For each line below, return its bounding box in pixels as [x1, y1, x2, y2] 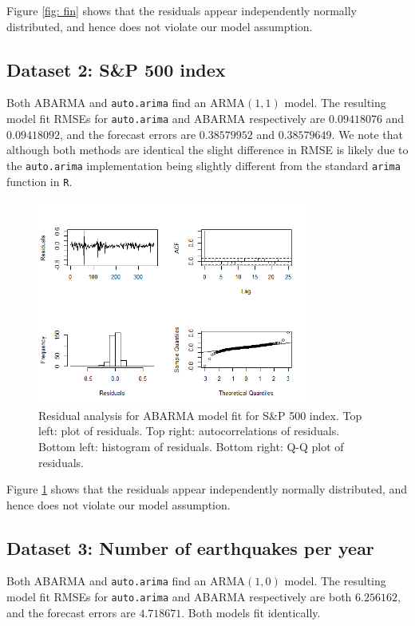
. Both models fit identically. [181, 604, 321, 620]
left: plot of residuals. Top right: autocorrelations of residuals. [38, 422, 340, 439]
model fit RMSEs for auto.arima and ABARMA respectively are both [6, 588, 352, 605]
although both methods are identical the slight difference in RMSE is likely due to [6, 141, 409, 158]
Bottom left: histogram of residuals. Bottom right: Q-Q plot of [38, 438, 344, 454]
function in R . [6, 172, 73, 189]
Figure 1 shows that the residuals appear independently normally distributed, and [6, 481, 408, 497]
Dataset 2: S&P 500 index [6, 57, 226, 81]
